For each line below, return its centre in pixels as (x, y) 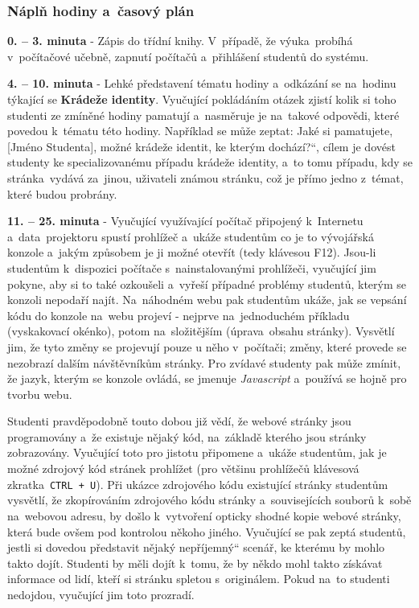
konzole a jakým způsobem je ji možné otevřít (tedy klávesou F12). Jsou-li (192, 252)
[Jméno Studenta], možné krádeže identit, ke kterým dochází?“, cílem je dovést (201, 146)
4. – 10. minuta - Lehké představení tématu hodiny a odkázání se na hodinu (202, 83)
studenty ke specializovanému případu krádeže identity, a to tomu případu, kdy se (210, 162)
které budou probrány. (62, 193)
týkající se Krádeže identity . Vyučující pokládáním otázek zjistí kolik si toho (202, 99)
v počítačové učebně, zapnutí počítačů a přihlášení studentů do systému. (188, 56)
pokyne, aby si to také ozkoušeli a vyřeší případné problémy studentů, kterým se (207, 283)
